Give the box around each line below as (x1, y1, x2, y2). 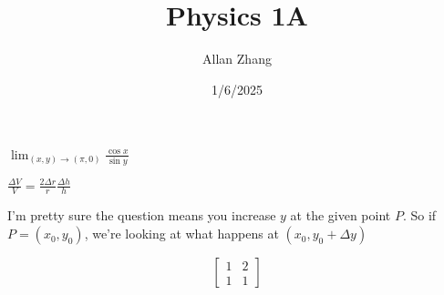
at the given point (290, 206, 391, 225)
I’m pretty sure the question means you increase (7, 206, 276, 225)
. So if (402, 206, 437, 225)
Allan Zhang (202, 49, 272, 68)
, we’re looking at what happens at (84, 224, 279, 243)
